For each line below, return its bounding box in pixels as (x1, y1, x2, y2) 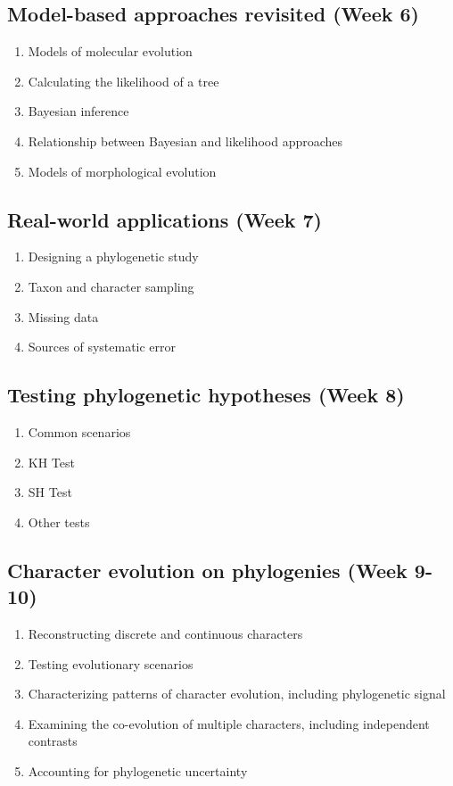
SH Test (28, 483, 72, 501)
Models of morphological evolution (28, 161, 217, 180)
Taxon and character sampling (28, 277, 194, 295)
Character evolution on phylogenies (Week (7, 556, 408, 583)
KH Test (28, 452, 75, 471)
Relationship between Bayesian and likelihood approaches (28, 131, 343, 150)
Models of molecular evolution (28, 42, 193, 61)
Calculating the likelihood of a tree (28, 71, 219, 90)
